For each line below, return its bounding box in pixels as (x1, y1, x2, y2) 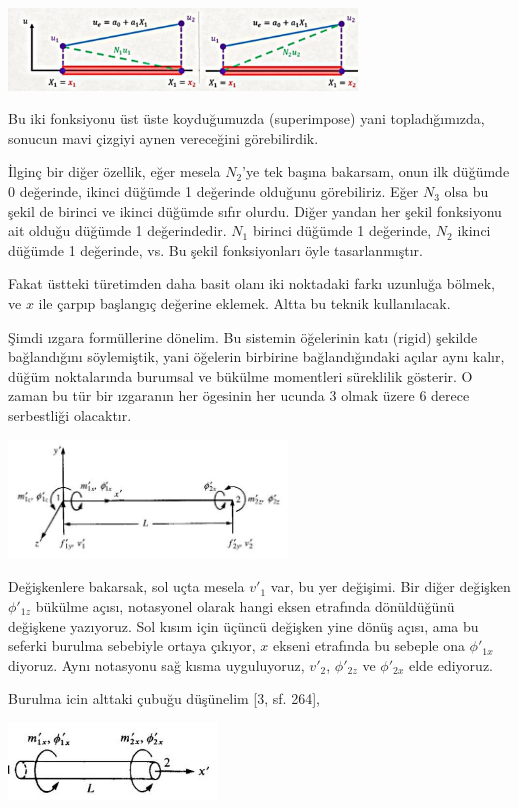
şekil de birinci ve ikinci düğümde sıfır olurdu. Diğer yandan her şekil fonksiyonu (8, 200, 502, 221)
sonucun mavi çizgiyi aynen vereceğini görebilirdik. (8, 127, 319, 148)
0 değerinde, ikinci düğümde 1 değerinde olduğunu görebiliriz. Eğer (8, 181, 419, 202)
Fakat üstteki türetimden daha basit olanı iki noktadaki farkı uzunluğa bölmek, (8, 273, 496, 294)
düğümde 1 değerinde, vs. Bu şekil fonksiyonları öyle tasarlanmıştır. (8, 239, 423, 260)
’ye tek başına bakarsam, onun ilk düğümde (242, 161, 510, 182)
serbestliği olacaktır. (8, 405, 132, 426)
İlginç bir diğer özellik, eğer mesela (8, 161, 221, 182)
